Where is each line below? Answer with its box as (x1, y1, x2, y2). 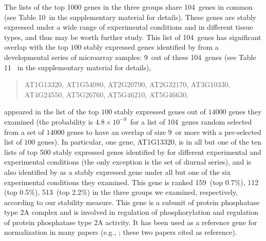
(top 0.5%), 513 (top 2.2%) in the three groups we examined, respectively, (4, 187, 238, 197)
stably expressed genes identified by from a (84, 42, 219, 52)
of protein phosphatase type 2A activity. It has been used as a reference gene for (4, 216, 257, 227)
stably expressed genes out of (114, 106, 206, 117)
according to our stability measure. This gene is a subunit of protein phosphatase (4, 196, 260, 207)
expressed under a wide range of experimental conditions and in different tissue (4, 22, 253, 32)
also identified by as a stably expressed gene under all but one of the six (4, 166, 231, 177)
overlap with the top (4, 42, 68, 52)
